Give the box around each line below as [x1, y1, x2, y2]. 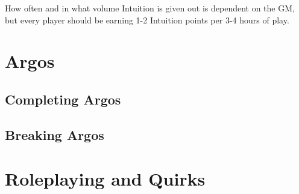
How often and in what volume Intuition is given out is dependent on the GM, [5, 2, 295, 14]
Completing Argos [5, 89, 121, 108]
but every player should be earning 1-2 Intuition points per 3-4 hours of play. [5, 13, 289, 26]
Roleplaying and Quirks [5, 166, 206, 191]
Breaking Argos [5, 125, 104, 144]
